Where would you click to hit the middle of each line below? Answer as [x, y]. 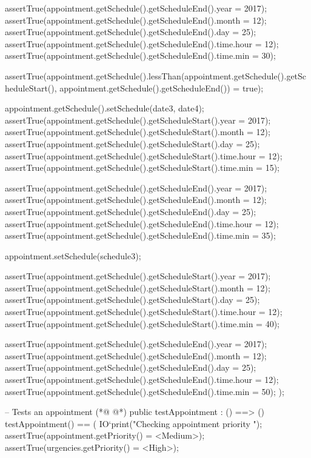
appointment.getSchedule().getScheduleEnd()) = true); [162, 88]
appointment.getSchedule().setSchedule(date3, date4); [105, 108]
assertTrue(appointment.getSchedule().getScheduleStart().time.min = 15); [142, 168]
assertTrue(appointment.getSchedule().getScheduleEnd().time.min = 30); [140, 55]
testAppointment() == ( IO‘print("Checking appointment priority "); [134, 423]
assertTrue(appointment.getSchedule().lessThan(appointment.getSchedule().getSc [156, 75]
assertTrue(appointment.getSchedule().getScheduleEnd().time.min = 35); [140, 235]
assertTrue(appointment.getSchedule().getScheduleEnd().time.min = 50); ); [145, 391]
